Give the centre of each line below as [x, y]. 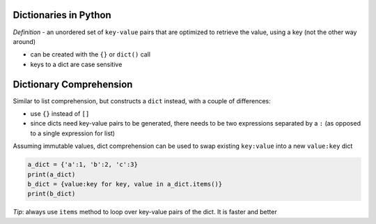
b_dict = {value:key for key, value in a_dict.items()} [125, 184]
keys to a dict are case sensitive [76, 64]
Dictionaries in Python [62, 15]
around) [24, 41]
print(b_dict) [52, 194]
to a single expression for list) [72, 133]
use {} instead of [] [60, 113]
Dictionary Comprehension [73, 84]
